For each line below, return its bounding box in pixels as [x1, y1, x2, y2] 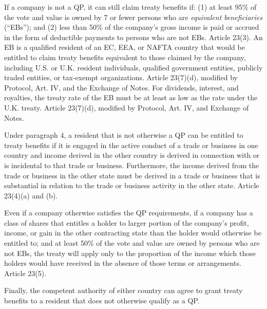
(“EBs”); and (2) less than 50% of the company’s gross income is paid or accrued [4, 22, 259, 32]
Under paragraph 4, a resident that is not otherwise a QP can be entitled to [4, 130, 243, 140]
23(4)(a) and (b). [4, 190, 58, 201]
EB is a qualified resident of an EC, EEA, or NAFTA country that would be [4, 42, 245, 52]
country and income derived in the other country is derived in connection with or [4, 150, 260, 160]
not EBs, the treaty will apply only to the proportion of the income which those [4, 247, 256, 258]
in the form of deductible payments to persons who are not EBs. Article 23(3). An [4, 31, 263, 42]
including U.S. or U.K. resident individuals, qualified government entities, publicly [4, 62, 263, 72]
